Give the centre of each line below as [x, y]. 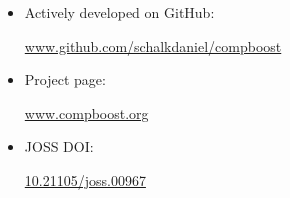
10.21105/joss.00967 [85, 179]
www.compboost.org [86, 112]
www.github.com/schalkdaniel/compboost [153, 45]
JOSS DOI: [59, 146]
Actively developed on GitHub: [119, 12]
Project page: [65, 79]
